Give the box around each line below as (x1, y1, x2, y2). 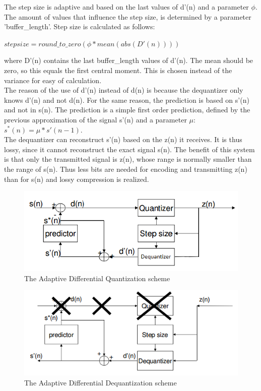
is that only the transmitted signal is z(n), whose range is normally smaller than (4, 154, 252, 164)
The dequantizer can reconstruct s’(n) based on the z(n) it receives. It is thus (4, 134, 242, 145)
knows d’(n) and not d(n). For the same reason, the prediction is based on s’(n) (4, 94, 249, 105)
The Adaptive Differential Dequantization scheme (24, 377, 177, 387)
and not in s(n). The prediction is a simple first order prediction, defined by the (4, 104, 250, 115)
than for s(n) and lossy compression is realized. (4, 173, 149, 184)
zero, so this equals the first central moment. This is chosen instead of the (4, 64, 232, 75)
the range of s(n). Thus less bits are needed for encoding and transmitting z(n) (4, 163, 247, 174)
